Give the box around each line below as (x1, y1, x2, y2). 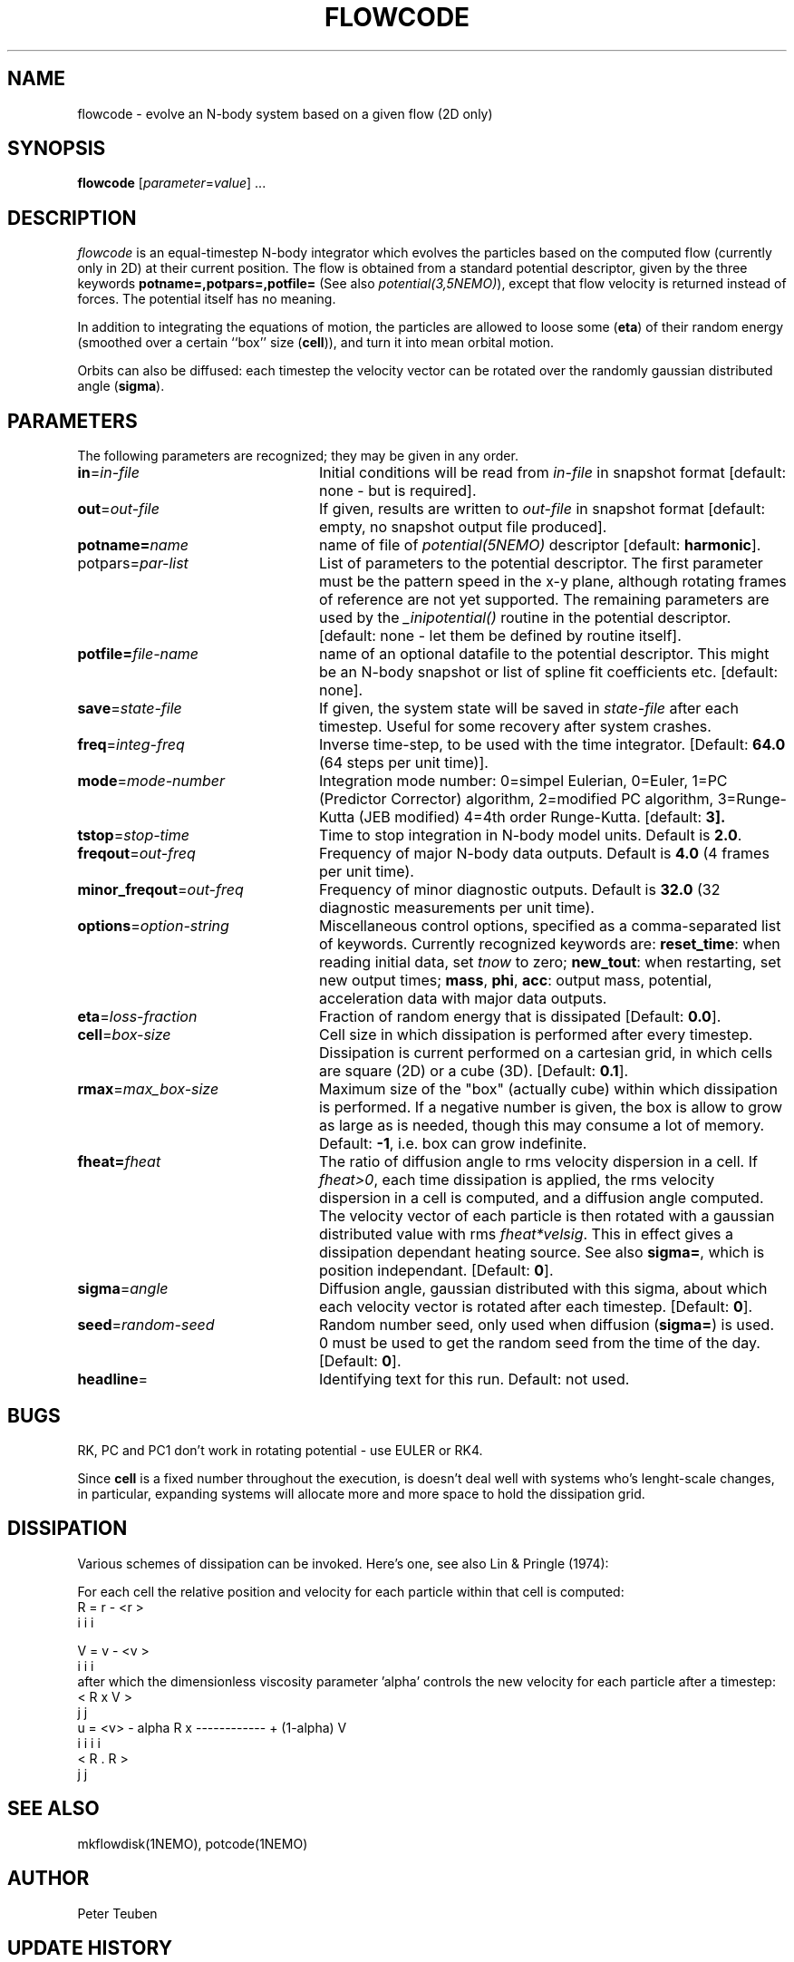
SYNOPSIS (7, 137, 106, 160)
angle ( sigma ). (77, 378, 165, 394)
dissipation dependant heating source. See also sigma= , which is (318, 1243, 765, 1262)
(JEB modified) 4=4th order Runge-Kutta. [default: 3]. (358, 808, 726, 827)
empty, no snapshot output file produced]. (318, 518, 607, 537)
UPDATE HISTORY (7, 1936, 173, 1959)
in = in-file (77, 463, 140, 482)
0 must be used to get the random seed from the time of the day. (318, 1334, 760, 1353)
